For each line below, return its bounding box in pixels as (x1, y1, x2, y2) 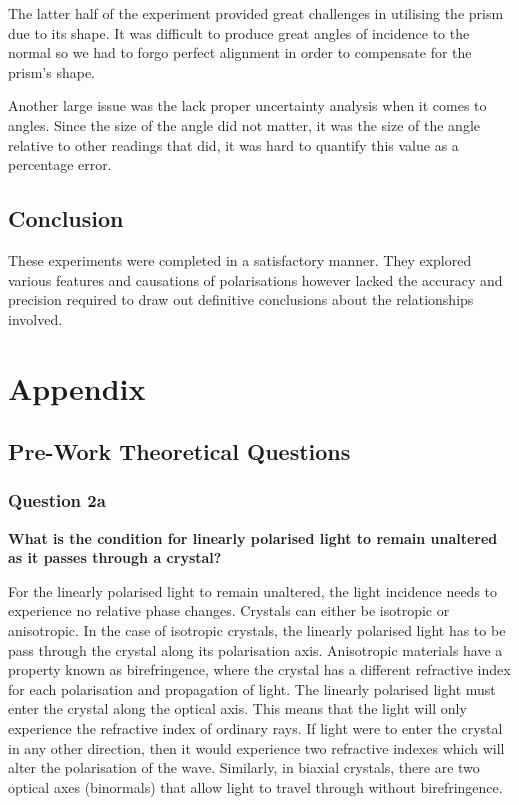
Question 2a (8, 488, 106, 513)
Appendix (8, 367, 146, 408)
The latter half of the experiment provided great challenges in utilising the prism (8, 3, 504, 23)
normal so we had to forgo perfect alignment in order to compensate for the (8, 42, 472, 63)
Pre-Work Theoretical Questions (8, 436, 351, 467)
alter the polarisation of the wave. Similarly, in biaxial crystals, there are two (8, 757, 480, 778)
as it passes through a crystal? (8, 547, 222, 568)
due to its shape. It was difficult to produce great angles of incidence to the (8, 22, 470, 43)
